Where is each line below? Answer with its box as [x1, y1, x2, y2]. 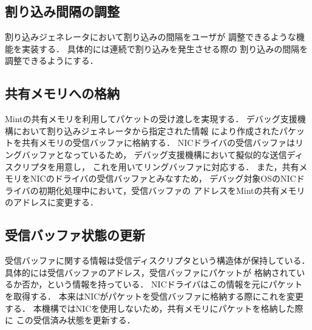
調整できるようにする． [5, 54, 98, 67]
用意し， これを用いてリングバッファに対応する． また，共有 [55, 160, 299, 173]
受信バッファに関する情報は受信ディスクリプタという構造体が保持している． [5, 254, 310, 267]
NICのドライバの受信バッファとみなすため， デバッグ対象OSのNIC [30, 172, 296, 185]
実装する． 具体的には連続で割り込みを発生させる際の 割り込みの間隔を [21, 42, 308, 55]
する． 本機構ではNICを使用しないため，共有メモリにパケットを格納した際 [5, 301, 304, 314]
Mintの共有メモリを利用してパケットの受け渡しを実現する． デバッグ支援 [5, 112, 297, 125]
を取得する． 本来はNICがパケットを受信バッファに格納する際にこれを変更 [5, 289, 304, 302]
